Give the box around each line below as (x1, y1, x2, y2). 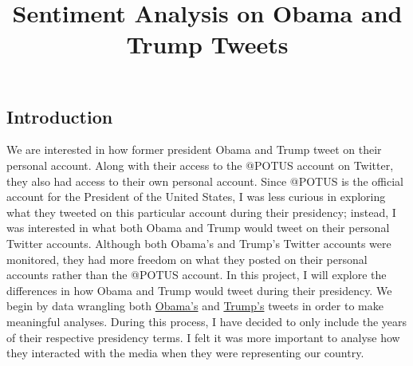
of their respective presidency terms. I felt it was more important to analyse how (6, 329, 400, 345)
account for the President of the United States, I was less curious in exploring (6, 188, 386, 205)
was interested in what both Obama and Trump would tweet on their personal (6, 219, 390, 236)
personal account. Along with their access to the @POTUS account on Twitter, (6, 156, 394, 173)
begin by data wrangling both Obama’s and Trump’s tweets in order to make (6, 297, 383, 314)
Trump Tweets (126, 28, 289, 61)
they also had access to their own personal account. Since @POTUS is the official (6, 172, 404, 189)
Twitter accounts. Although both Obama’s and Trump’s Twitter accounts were (6, 234, 391, 251)
